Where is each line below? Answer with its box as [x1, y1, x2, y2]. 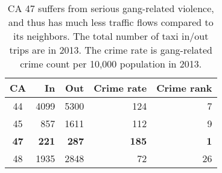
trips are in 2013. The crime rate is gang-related [9, 43, 212, 57]
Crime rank [156, 81, 212, 95]
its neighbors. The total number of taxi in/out [13, 29, 209, 43]
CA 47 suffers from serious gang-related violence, [7, 1, 214, 15]
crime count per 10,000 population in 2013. [20, 57, 202, 71]
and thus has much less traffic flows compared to [8, 15, 214, 29]
